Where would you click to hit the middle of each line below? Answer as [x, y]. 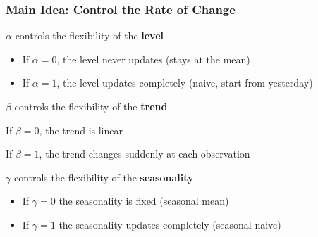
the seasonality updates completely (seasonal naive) [170, 224]
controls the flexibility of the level [90, 36]
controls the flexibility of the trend [91, 106]
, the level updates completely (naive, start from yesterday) [185, 83]
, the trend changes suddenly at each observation [145, 154]
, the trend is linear [81, 130]
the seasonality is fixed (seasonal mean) [144, 201]
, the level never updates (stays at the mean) [153, 59]
